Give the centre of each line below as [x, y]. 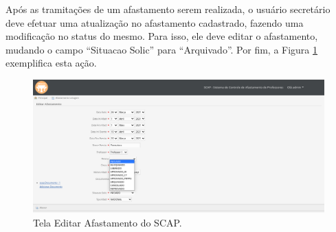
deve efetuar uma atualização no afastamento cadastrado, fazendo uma [155, 22]
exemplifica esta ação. [51, 63]
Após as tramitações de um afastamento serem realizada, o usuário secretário [168, 9]
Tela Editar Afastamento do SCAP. [108, 222]
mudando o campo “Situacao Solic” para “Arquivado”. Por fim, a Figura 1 [162, 49]
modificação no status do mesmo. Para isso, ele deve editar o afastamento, [162, 36]
